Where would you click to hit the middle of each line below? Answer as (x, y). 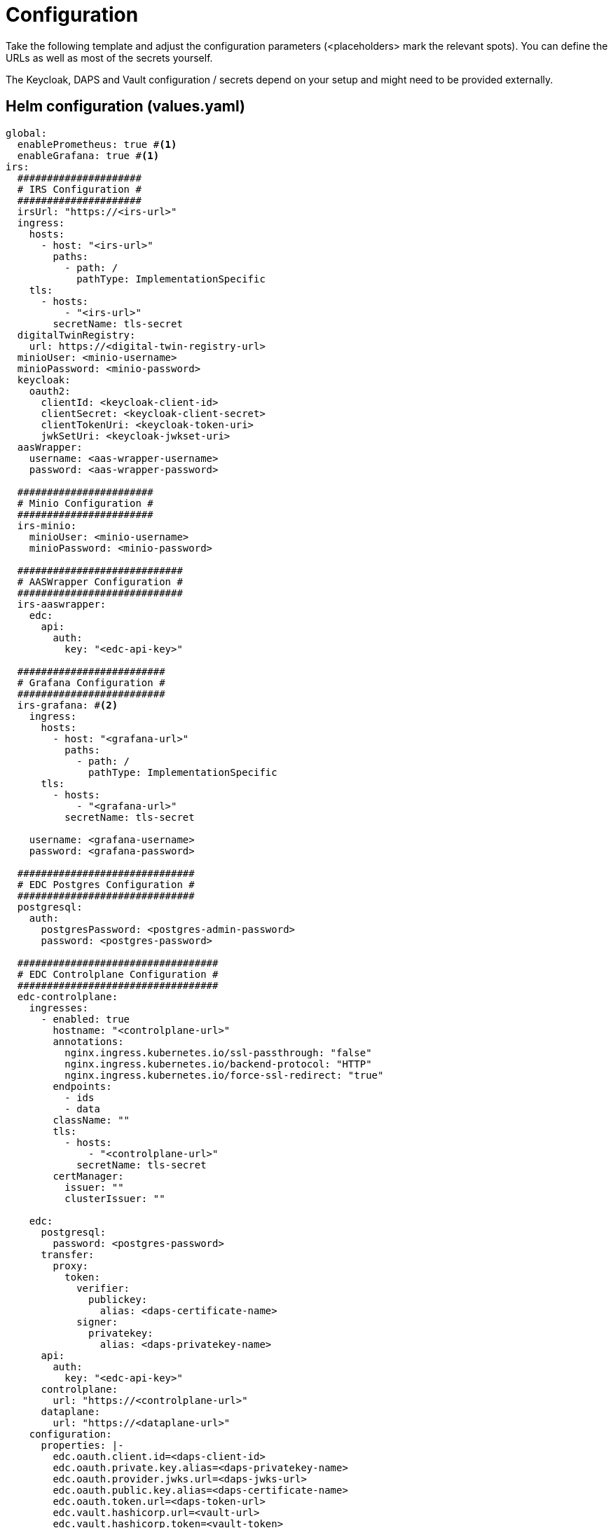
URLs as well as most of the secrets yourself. (109, 57)
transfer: (68, 1254)
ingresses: (59, 1008)
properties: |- (82, 1445)
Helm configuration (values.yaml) (125, 107)
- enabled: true (85, 1019)
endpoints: (82, 1086)
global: (27, 133)
